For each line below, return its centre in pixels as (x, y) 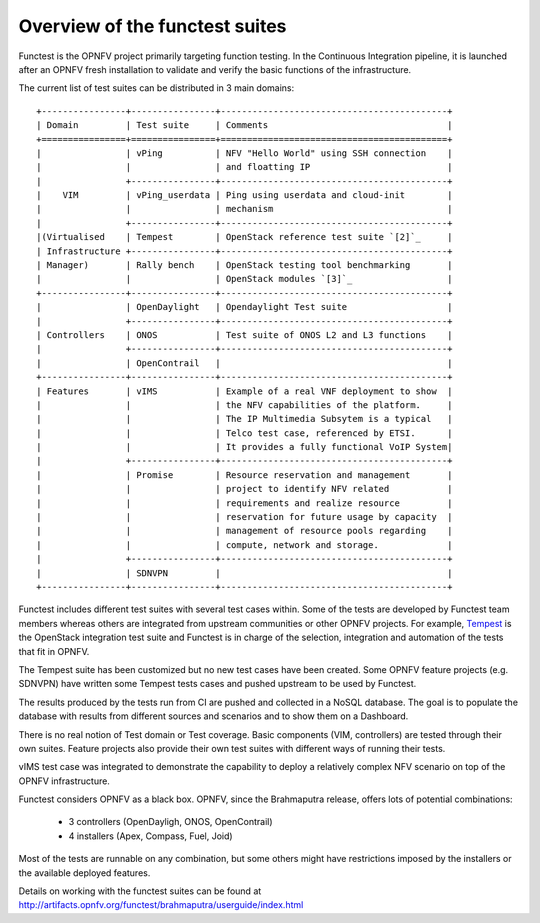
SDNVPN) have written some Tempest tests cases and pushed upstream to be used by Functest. (217, 684)
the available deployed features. (84, 872)
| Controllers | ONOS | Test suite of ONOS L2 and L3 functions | (244, 334)
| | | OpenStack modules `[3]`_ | (244, 279)
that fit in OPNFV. (54, 651)
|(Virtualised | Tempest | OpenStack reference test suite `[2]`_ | (244, 237)
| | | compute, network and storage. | (244, 544)
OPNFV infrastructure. (64, 781)
